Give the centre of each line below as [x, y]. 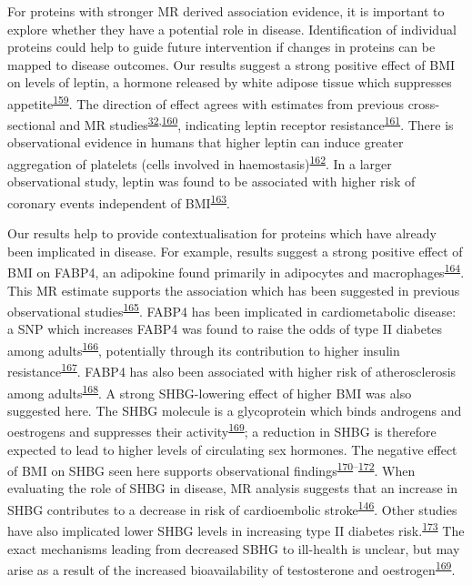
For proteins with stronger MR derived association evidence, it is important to [226, 11]
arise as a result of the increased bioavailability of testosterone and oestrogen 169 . [231, 568]
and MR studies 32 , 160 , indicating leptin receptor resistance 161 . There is [256, 123]
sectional [31, 124]
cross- [424, 103]
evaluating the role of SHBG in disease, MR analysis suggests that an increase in [233, 488]
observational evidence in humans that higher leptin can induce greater [206, 142]
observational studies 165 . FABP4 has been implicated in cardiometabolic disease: [232, 310]
